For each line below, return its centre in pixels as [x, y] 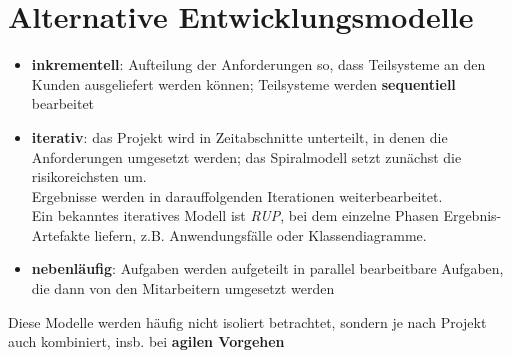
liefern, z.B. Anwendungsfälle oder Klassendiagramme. [260, 234]
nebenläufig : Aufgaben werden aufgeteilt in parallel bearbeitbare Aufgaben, [267, 268]
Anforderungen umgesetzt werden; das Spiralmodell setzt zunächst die [246, 156]
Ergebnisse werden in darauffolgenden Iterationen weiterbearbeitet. [237, 195]
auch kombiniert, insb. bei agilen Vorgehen [146, 341]
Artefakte [60, 234]
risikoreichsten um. [89, 176]
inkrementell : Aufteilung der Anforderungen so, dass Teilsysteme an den [258, 64]
